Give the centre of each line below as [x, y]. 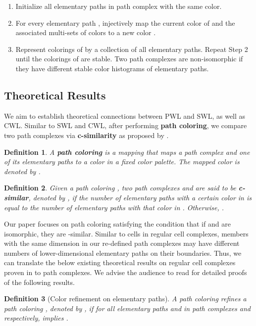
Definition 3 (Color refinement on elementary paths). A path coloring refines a [125, 299]
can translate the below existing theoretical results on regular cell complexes [120, 262]
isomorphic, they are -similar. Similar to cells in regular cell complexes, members [126, 233]
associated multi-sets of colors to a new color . [86, 32]
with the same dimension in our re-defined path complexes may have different [122, 243]
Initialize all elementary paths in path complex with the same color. [119, 6]
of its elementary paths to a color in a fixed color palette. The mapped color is [122, 162]
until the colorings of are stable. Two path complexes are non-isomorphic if [129, 59]
